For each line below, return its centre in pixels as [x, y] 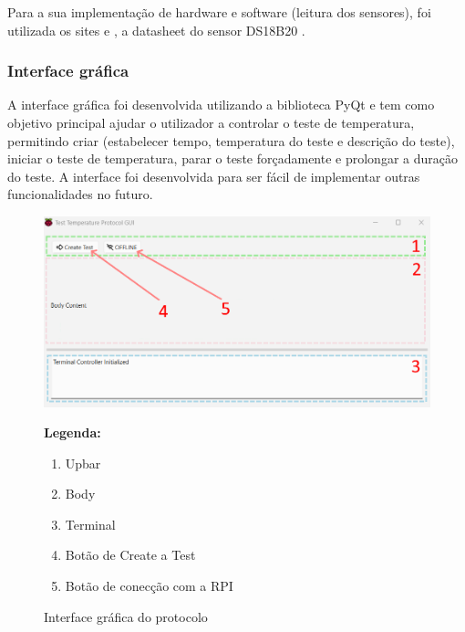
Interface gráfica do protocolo [126, 616]
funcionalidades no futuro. [80, 194]
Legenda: [72, 432]
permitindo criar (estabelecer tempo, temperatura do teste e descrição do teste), [231, 140]
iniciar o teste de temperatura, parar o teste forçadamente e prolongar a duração [232, 158]
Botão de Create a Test [130, 555]
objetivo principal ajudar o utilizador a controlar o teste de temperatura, [211, 122]
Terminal [90, 524]
